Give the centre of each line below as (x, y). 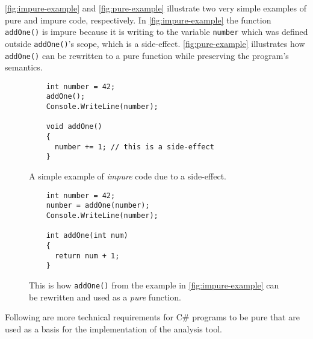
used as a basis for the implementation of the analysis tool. (113, 328)
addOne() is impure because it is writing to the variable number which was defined (156, 32)
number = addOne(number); (98, 206)
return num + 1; (87, 256)
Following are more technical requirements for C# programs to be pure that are (152, 317)
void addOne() (74, 127)
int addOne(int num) (87, 236)
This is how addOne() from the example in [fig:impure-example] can (154, 285)
